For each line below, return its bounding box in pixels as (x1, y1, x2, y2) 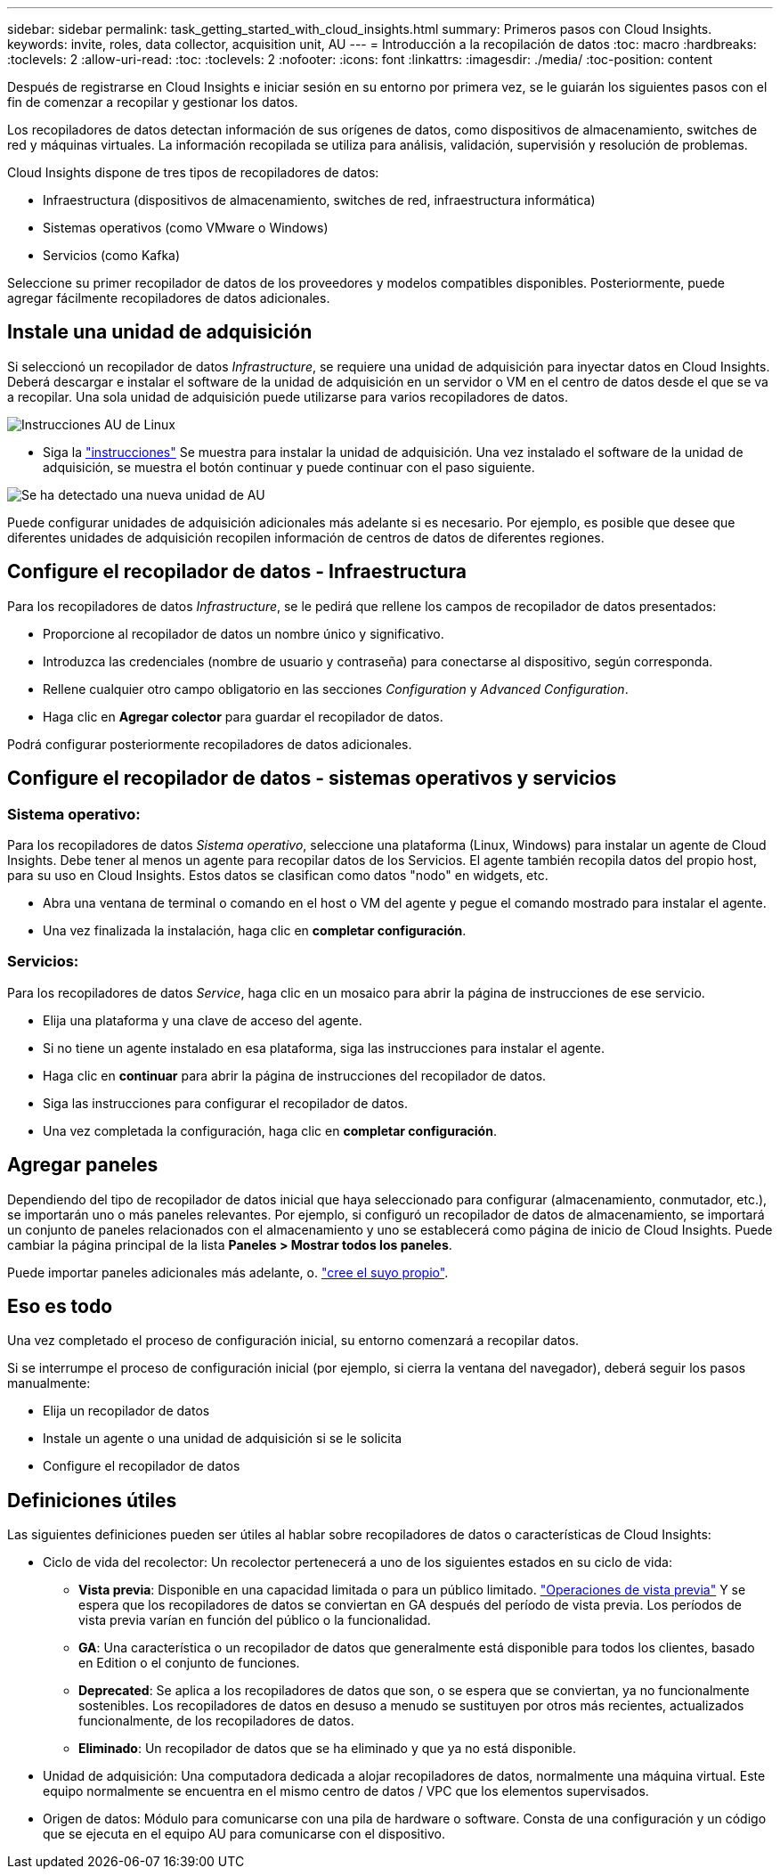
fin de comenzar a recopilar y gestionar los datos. (7, 94, 298, 110)
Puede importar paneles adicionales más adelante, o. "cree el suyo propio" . (7, 1264, 449, 1280)
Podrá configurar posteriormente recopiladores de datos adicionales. (7, 736, 412, 752)
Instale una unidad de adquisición (7, 321, 313, 344)
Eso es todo (7, 1294, 113, 1317)
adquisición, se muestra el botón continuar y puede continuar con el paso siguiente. (43, 459, 535, 475)
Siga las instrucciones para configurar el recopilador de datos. (43, 1095, 408, 1111)
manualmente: (7, 1375, 91, 1391)
